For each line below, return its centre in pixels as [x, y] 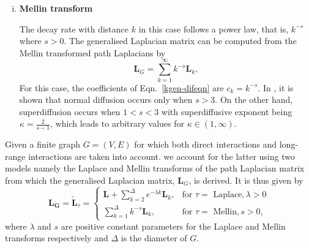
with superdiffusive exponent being [227, 111]
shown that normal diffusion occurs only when [106, 100]
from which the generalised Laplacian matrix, [90, 180]
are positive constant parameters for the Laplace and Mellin [173, 226]
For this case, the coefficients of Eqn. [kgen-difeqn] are [121, 87]
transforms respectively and [57, 238]
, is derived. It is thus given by [246, 180]
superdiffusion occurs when [70, 111]
